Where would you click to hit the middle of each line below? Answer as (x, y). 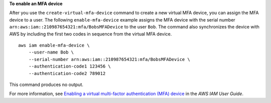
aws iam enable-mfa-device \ (54, 45)
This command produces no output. (46, 84)
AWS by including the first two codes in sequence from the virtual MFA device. (91, 34)
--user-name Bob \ (51, 52)
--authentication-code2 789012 (67, 73)
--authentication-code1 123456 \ (70, 66)
